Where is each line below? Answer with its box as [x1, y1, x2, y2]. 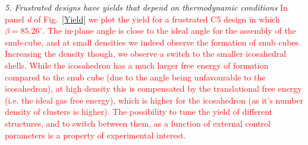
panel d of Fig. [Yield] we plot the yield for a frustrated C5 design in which [5, 12, 280, 25]
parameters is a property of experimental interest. [5, 128, 186, 141]
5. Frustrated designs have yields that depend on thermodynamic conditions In [5, 1, 288, 13]
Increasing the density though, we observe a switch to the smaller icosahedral [5, 47, 287, 60]
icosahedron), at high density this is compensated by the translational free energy [5, 82, 302, 95]
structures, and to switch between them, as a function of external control [5, 117, 271, 129]
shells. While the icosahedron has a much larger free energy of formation [5, 59, 269, 71]
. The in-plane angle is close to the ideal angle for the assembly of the [42, 24, 296, 37]
